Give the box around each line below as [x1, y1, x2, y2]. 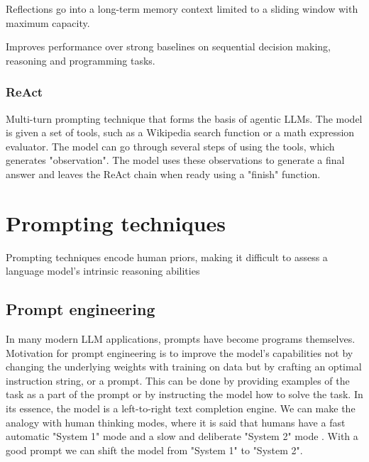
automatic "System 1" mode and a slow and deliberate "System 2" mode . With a [6, 429, 358, 444]
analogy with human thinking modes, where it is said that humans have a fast [6, 414, 346, 429]
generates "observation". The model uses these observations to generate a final [6, 153, 345, 167]
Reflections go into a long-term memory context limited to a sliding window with [6, 1, 358, 16]
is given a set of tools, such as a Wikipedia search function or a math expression [6, 125, 355, 140]
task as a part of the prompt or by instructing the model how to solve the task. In [6, 387, 363, 402]
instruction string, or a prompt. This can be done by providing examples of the [6, 373, 350, 387]
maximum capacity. [6, 15, 90, 30]
